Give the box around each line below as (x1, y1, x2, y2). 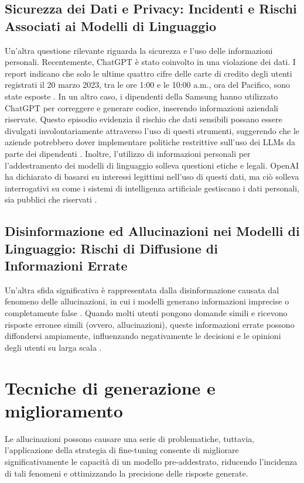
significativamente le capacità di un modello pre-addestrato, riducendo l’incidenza (5, 455, 298, 467)
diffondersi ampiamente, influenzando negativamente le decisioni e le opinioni (5, 330, 281, 342)
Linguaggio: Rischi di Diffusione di (5, 239, 218, 257)
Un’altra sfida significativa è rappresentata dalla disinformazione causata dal (5, 283, 279, 296)
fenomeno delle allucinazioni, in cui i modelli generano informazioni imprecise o (5, 295, 289, 307)
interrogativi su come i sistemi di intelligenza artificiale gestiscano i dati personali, (5, 181, 300, 194)
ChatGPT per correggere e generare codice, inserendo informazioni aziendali (5, 101, 278, 114)
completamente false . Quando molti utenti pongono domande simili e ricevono (5, 307, 288, 319)
